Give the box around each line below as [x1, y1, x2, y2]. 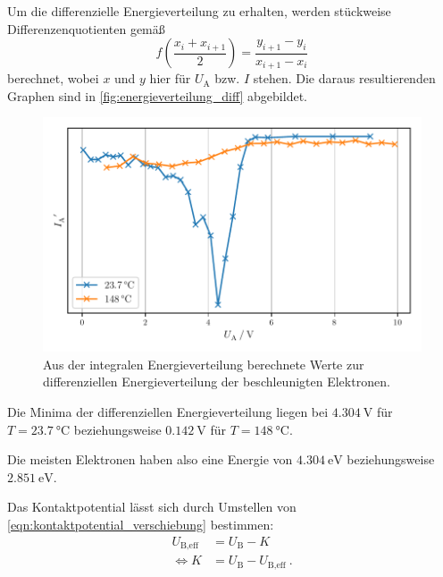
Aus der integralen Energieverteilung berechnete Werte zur [43, 354, 364, 373]
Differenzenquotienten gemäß [7, 19, 165, 38]
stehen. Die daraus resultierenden [253, 69, 436, 88]
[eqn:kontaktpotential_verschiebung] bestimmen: [7, 514, 274, 533]
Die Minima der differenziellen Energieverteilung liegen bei [7, 403, 329, 421]
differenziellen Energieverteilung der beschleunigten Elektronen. [43, 372, 390, 391]
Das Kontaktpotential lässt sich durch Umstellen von [7, 497, 297, 516]
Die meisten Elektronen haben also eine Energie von [7, 450, 293, 469]
